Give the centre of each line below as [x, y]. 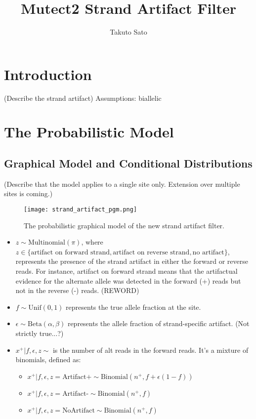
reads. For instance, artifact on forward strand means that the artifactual [127, 271]
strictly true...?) [40, 333]
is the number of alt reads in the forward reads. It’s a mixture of [150, 350]
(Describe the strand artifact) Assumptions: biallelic [83, 98]
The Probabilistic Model [89, 132]
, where [92, 242]
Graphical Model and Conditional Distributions [128, 163]
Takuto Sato [128, 32]
